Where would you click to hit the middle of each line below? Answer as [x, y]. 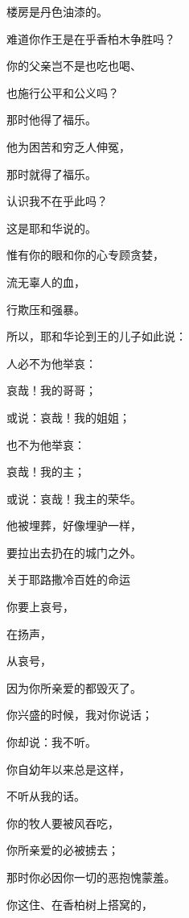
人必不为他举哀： [51, 363]
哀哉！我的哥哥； [51, 390]
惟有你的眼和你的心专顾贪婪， [85, 255]
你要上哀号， [40, 607]
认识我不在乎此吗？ [57, 201]
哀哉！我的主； [46, 471]
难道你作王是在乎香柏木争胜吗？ [91, 38]
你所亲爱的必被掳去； [63, 850]
